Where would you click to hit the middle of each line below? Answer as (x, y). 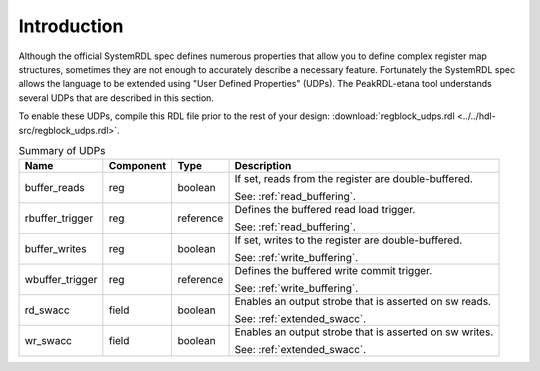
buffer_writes (55, 249)
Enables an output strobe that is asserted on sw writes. (364, 332)
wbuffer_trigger (61, 280)
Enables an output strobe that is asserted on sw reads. (363, 302)
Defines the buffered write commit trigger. (333, 271)
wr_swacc (48, 341)
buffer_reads (54, 188)
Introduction (71, 26)
